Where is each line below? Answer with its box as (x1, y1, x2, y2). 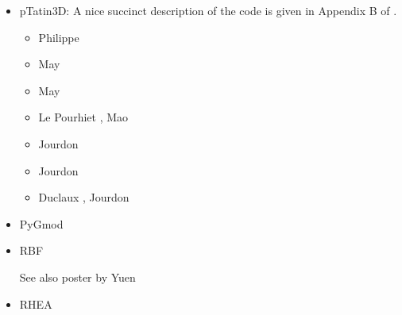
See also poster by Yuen (19, 268, 136, 285)
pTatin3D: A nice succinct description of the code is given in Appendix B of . (19, 2, 397, 18)
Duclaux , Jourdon (38, 189, 129, 206)
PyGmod (19, 215, 64, 232)
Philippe (38, 29, 79, 45)
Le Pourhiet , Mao (38, 109, 129, 125)
